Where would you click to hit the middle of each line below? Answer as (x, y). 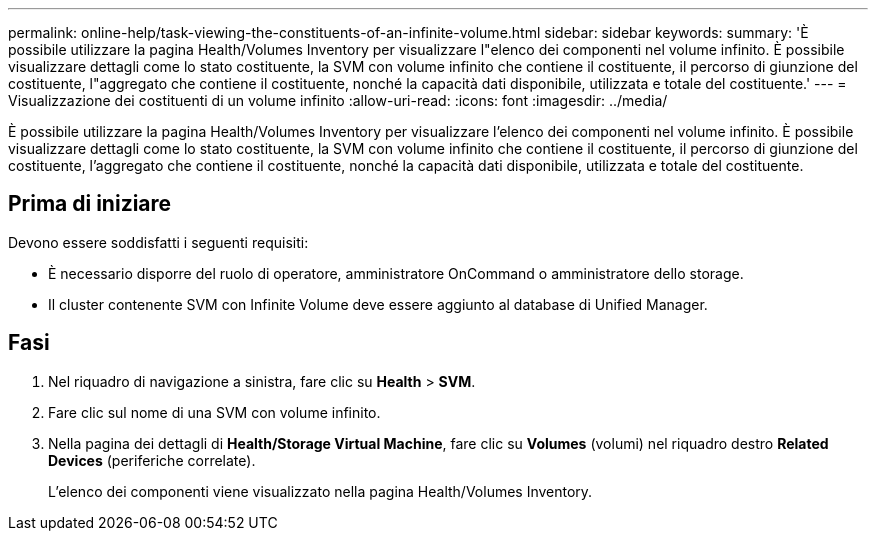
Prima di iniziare (90, 204)
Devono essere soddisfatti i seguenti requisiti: (158, 242)
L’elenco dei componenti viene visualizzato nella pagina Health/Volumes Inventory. (320, 491)
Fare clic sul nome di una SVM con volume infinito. (214, 412)
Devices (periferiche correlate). (152, 460)
